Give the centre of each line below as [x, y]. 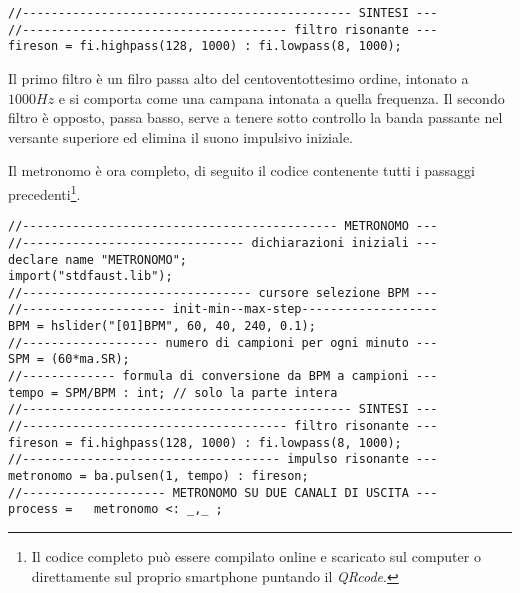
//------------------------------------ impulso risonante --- [223, 459]
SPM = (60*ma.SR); [69, 359]
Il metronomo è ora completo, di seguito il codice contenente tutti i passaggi [241, 170]
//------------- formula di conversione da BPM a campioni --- [223, 376]
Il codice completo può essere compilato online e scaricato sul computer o [256, 556]
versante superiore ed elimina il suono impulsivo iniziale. [180, 136]
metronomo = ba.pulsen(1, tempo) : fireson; [158, 476]
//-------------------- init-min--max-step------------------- [223, 309]
